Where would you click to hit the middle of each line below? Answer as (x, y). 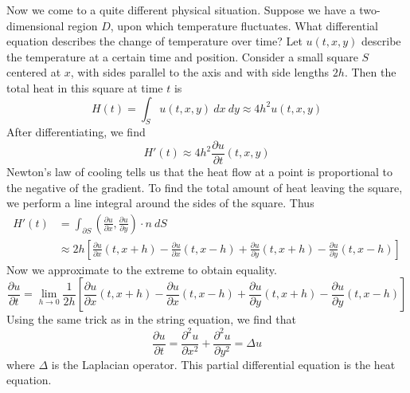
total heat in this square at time (85, 87)
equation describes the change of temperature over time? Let (154, 41)
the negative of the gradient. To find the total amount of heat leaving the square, (205, 187)
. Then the (370, 72)
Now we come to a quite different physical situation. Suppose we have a (181, 10)
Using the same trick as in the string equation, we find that (151, 319)
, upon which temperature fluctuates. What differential (244, 25)
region (83, 25)
